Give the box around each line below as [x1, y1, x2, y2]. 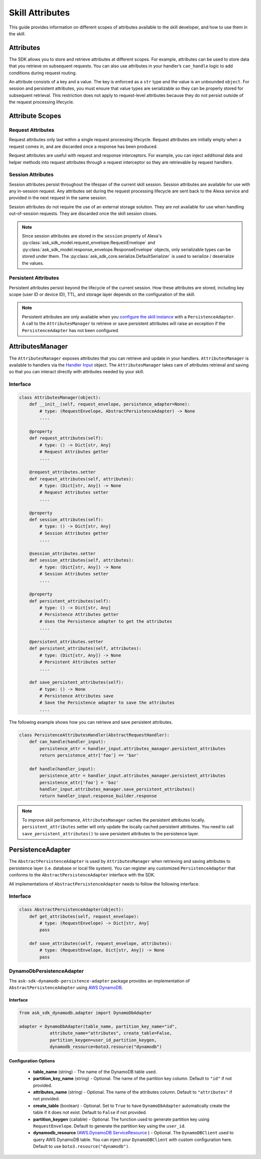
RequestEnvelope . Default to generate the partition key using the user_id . [33, 1123, 186, 1129]
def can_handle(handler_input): [29, 739, 106, 745]
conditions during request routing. [9, 70, 77, 76]
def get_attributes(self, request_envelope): [29, 914, 139, 919]
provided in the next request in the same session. [9, 195, 107, 201]
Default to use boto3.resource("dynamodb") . [33, 1143, 130, 1149]
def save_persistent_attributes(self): [29, 680, 124, 685]
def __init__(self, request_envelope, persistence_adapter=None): [29, 401, 190, 407]
